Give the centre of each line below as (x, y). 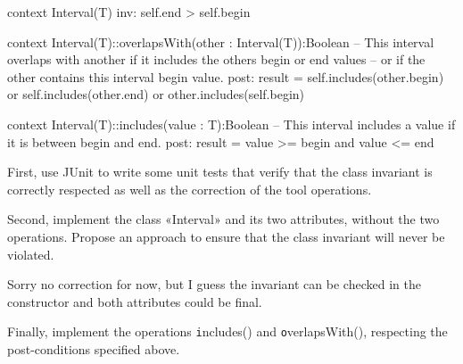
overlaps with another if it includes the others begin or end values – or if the (216, 59)
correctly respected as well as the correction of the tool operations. (190, 189)
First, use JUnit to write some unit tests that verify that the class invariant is (220, 172)
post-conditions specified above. (94, 348)
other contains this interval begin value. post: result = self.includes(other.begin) (226, 76)
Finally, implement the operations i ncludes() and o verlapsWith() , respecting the (227, 331)
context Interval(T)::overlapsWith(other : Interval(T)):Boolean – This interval (221, 41)
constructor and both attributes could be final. (135, 301)
